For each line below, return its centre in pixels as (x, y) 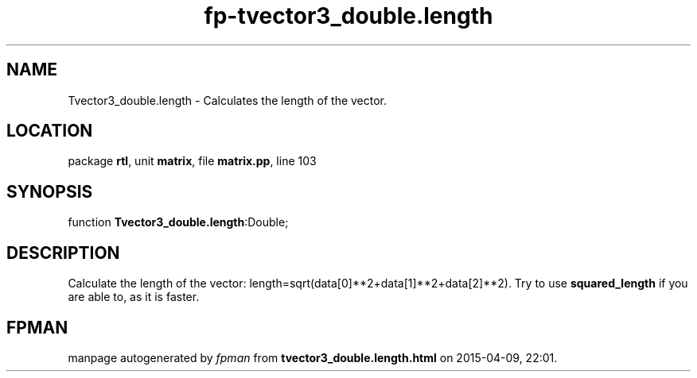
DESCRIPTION (63, 253)
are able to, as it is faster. (134, 297)
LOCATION (50, 131)
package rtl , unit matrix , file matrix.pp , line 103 (192, 161)
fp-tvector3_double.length (348, 16)
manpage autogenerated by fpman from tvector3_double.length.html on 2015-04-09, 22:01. (313, 357)
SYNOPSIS (50, 191)
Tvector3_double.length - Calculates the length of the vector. (228, 100)
